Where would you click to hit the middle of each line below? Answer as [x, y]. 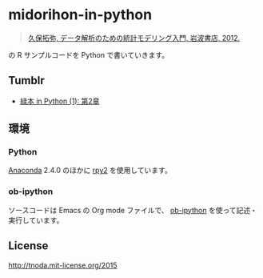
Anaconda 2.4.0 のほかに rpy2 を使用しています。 [90, 171]
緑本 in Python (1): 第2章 [60, 101]
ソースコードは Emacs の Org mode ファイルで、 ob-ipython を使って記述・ [133, 210]
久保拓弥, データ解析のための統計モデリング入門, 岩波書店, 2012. [134, 38]
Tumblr [27, 81]
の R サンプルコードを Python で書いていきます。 [89, 54]
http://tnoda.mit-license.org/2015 [63, 265]
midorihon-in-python [80, 15]
